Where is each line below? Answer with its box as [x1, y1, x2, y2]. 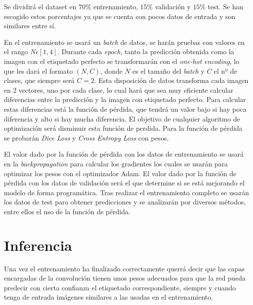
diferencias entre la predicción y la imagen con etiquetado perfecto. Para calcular [4, 94, 246, 104]
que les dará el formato [4, 65, 73, 76]
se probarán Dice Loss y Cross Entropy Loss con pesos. [4, 132, 169, 142]
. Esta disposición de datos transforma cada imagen [94, 75, 249, 85]
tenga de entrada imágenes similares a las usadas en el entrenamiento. [4, 292, 213, 302]
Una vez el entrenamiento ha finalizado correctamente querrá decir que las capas [4, 263, 245, 273]
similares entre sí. [4, 20, 56, 31]
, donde [100, 65, 123, 76]
